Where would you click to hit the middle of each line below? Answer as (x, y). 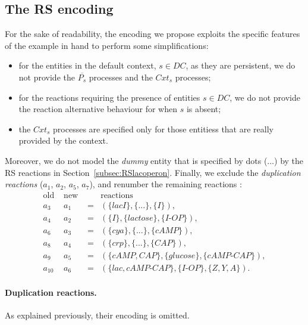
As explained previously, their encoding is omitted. (97, 315)
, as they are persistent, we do (241, 65)
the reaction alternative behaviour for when (98, 109)
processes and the (121, 77)
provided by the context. (63, 140)
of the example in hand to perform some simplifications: (107, 45)
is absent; (204, 109)
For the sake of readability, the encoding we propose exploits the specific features (153, 34)
